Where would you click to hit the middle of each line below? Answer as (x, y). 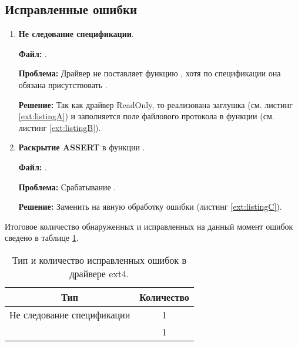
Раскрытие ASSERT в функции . (82, 147)
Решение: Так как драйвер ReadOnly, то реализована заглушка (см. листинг (155, 104)
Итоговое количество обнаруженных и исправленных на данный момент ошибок (149, 226)
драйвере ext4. (99, 273)
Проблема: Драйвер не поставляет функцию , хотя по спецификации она (150, 73)
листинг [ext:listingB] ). (60, 127)
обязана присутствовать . (63, 84)
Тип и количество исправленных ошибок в (99, 260)
